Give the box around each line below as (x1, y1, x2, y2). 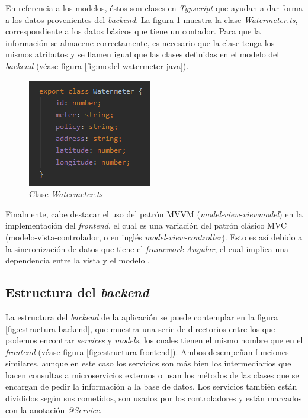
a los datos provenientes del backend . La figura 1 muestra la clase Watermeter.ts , (5, 13, 298, 25)
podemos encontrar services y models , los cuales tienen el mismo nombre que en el (5, 334, 303, 346)
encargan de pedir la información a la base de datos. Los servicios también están (5, 380, 297, 393)
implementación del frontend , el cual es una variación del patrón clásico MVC (5, 219, 287, 231)
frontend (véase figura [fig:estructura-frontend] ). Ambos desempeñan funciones (5, 345, 289, 358)
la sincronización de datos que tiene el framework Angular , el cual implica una (5, 242, 288, 255)
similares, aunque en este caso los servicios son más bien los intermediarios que (5, 357, 291, 369)
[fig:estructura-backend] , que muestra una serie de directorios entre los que (5, 322, 275, 335)
